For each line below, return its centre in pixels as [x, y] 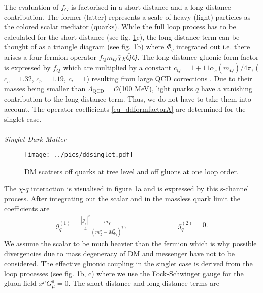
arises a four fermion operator [50, 57]
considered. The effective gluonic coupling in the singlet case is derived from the [128, 263]
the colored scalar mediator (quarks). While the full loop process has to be [120, 27]
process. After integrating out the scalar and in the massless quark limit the [122, 198]
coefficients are [27, 208]
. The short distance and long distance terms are [144, 283]
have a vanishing [227, 88]
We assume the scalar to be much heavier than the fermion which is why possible [130, 243]
